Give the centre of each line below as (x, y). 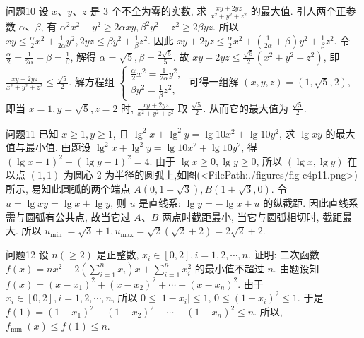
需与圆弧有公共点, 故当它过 (68, 216)
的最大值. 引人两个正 (298, 11)
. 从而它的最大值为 (246, 108)
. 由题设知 (296, 268)
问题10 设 (27, 11)
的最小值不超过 (229, 268)
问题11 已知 (32, 133)
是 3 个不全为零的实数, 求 (148, 11)
